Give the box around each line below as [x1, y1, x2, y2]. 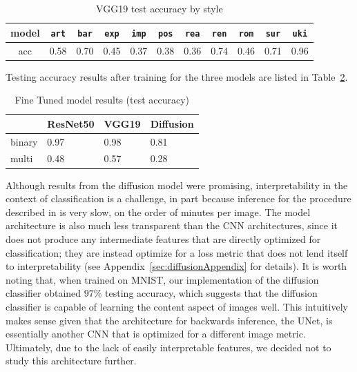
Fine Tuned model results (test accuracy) [15, 92, 190, 107]
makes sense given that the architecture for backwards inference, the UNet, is [6, 313, 333, 327]
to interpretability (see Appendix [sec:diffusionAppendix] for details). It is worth [6, 259, 347, 273]
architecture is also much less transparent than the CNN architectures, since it [6, 218, 338, 233]
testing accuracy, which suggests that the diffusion [105, 286, 318, 300]
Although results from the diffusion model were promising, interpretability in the [6, 177, 348, 192]
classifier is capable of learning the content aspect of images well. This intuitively [6, 299, 348, 313]
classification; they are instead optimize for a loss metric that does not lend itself [6, 245, 348, 260]
